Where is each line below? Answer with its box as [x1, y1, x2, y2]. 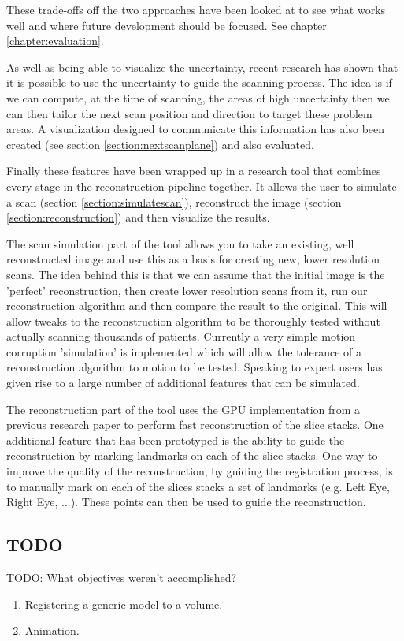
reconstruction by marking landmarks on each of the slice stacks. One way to [6, 447, 378, 464]
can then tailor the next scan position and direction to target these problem [6, 105, 372, 121]
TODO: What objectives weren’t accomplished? [6, 569, 237, 586]
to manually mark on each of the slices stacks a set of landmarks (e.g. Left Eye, [6, 478, 390, 494]
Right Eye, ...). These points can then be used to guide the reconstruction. [6, 494, 366, 510]
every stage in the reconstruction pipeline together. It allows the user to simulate [6, 177, 397, 194]
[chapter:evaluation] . [6, 32, 104, 49]
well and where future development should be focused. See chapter [6, 17, 327, 33]
